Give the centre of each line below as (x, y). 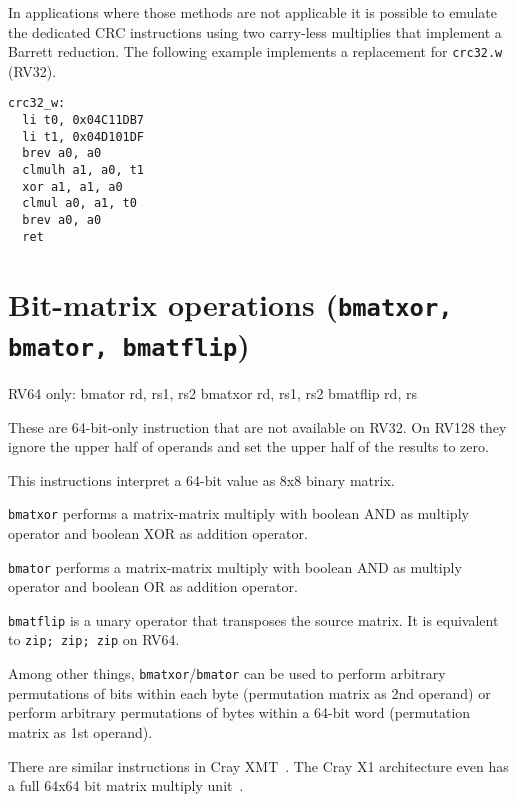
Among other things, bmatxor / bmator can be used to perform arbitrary (227, 673)
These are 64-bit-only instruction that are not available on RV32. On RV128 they (257, 426)
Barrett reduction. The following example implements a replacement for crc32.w (255, 51)
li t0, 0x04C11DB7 (83, 120)
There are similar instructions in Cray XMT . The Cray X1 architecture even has (258, 765)
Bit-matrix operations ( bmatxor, (230, 303)
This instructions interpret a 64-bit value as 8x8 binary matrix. (201, 479)
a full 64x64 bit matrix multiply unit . (126, 785)
